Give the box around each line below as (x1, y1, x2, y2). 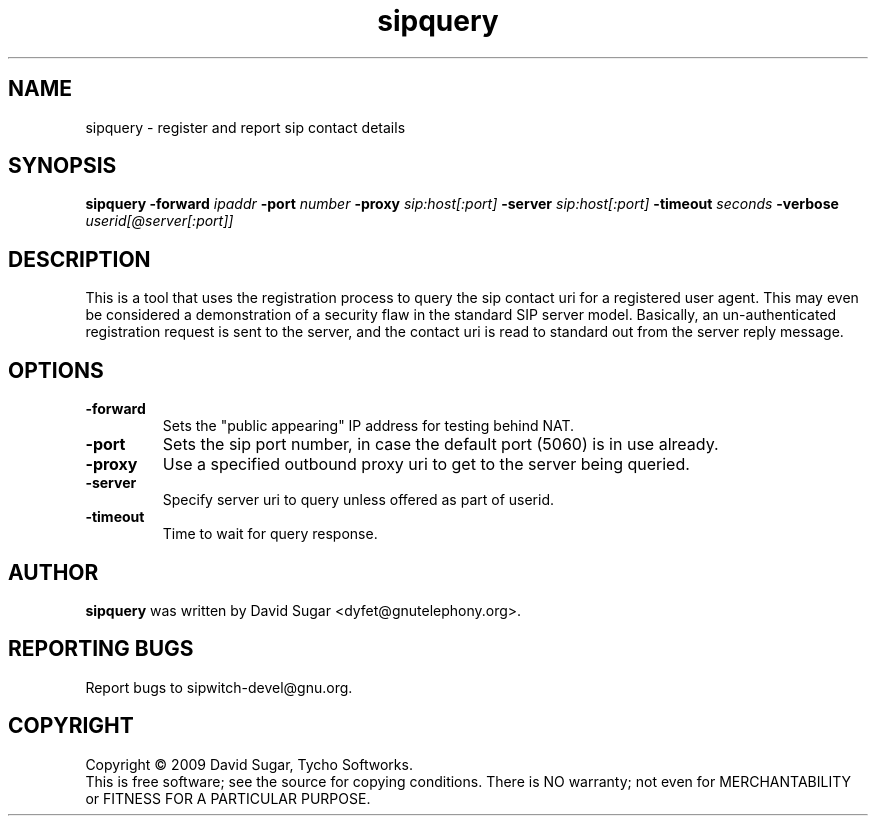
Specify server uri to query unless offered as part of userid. (162, 491, 554, 509)
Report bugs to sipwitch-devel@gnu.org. (85, 678, 353, 696)
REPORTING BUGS (8, 636, 194, 662)
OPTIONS (8, 357, 104, 383)
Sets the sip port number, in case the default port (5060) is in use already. (162, 434, 719, 455)
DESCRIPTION (8, 246, 151, 272)
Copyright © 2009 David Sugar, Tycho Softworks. (85, 755, 413, 773)
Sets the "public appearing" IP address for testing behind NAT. (162, 417, 575, 435)
